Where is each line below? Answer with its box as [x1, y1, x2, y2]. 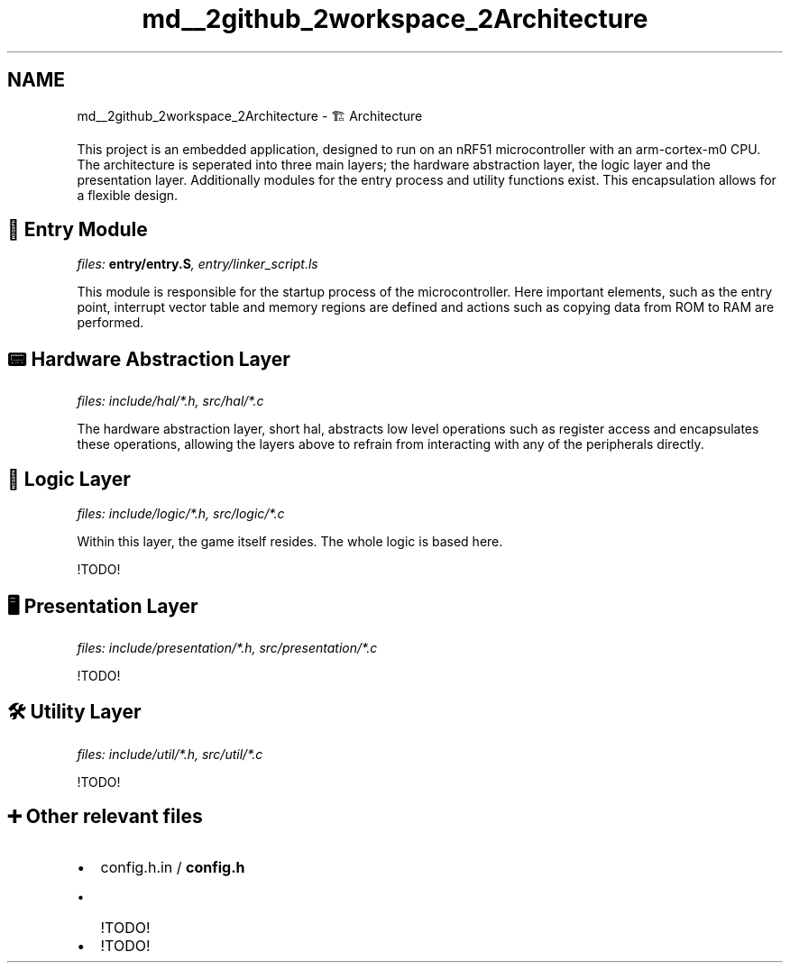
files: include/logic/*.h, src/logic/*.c [77, 506, 285, 522]
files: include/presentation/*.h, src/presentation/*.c [77, 639, 378, 655]
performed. [77, 315, 144, 331]
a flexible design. [77, 187, 179, 203]
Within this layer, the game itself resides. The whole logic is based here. [77, 534, 503, 550]
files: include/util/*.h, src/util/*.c [77, 746, 263, 762]
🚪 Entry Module [7, 218, 148, 242]
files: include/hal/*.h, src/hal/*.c [77, 393, 264, 409]
